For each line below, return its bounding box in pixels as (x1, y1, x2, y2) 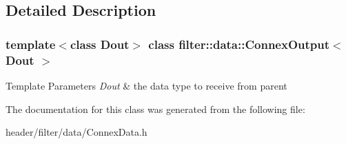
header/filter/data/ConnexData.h (6, 125, 147, 139)
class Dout (70, 35, 130, 52)
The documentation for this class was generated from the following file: (6, 101, 305, 116)
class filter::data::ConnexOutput (148, 35, 330, 52)
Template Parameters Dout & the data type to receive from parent (6, 78, 287, 92)
